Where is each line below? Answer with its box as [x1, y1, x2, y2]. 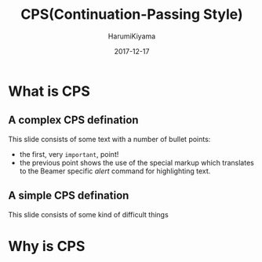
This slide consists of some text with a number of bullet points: [8, 134, 211, 144]
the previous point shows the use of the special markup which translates [19, 158, 255, 167]
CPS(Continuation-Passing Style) [20, 5, 243, 24]
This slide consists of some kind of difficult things [8, 209, 169, 219]
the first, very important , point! [19, 149, 119, 158]
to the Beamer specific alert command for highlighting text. [19, 166, 211, 176]
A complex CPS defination [8, 114, 139, 127]
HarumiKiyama [107, 31, 156, 41]
